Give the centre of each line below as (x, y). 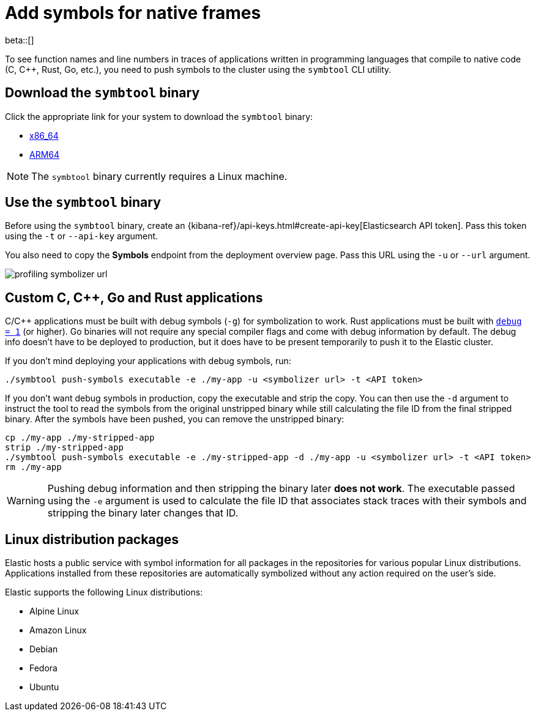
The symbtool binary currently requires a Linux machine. (159, 176)
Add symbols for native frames (133, 13)
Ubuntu (44, 687)
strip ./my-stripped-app (64, 448)
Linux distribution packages (92, 539)
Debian (44, 649)
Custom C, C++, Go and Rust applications (134, 297)
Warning (26, 501)
